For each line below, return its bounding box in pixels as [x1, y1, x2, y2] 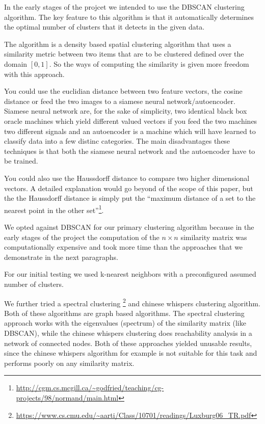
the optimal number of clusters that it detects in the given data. [4, 21, 205, 32]
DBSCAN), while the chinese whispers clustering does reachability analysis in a [4, 327, 252, 338]
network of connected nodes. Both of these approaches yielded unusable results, [4, 337, 252, 348]
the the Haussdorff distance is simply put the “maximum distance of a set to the [4, 193, 256, 203]
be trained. [4, 155, 38, 166]
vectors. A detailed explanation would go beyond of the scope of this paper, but [4, 182, 253, 193]
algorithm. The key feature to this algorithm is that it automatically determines [4, 11, 254, 22]
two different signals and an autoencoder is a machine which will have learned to [4, 125, 256, 136]
